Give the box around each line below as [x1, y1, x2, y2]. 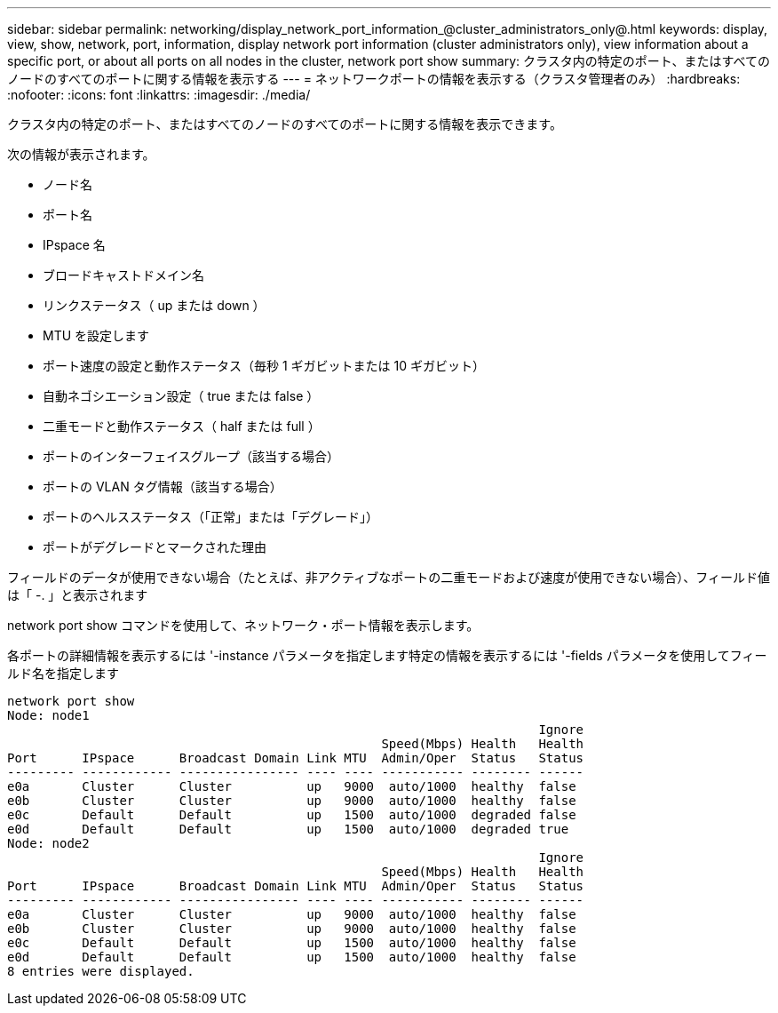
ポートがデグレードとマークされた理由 [43, 539, 266, 554]
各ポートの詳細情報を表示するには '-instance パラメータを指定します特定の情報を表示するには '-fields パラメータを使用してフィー [7, 648, 767, 663]
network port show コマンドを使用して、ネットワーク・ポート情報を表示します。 [7, 618, 480, 633]
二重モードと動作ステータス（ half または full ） [43, 419, 321, 434]
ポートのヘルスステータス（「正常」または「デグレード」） [43, 509, 378, 524]
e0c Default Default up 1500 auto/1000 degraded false [7, 808, 576, 822]
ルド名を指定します [7, 666, 119, 681]
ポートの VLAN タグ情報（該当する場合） [43, 479, 282, 494]
